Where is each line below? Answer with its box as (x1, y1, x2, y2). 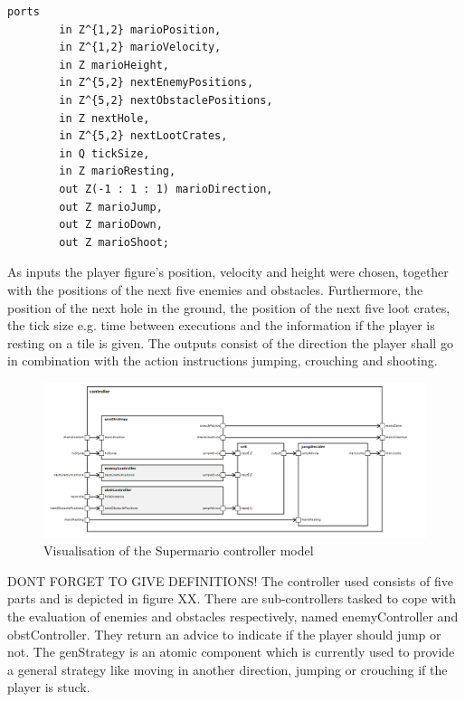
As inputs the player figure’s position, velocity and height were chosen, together (7, 262, 449, 281)
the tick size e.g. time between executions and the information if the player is (7, 316, 435, 335)
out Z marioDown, (59, 218, 163, 232)
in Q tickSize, (59, 147, 150, 160)
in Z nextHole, (59, 111, 150, 125)
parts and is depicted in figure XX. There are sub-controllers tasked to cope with (7, 589, 457, 608)
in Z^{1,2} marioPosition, (59, 23, 222, 36)
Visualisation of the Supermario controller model (43, 541, 314, 560)
